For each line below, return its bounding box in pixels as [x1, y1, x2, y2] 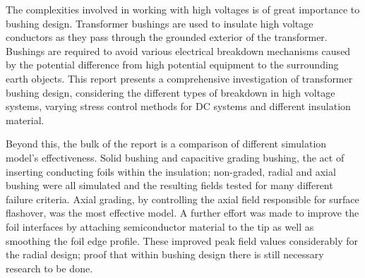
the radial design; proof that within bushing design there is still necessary [6, 247, 324, 262]
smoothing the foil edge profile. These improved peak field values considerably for [6, 233, 359, 248]
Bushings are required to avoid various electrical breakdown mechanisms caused [6, 43, 351, 58]
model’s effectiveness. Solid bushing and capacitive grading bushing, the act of [6, 150, 345, 164]
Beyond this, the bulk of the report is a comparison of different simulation [6, 136, 327, 151]
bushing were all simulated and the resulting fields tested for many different [6, 178, 333, 193]
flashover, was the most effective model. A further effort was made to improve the [6, 205, 359, 220]
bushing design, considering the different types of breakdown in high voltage [6, 85, 335, 99]
